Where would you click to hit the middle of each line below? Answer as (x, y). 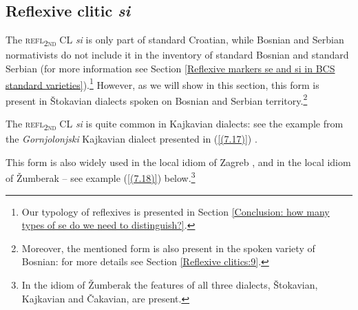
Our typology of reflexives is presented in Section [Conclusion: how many (176, 211)
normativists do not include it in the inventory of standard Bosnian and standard (177, 55)
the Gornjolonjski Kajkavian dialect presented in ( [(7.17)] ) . (131, 139)
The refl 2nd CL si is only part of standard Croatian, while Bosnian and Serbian (175, 40)
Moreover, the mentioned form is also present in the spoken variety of (168, 248)
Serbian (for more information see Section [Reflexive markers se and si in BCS (170, 68)
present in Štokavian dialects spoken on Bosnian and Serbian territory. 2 (157, 99)
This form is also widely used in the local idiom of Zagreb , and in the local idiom (178, 162)
